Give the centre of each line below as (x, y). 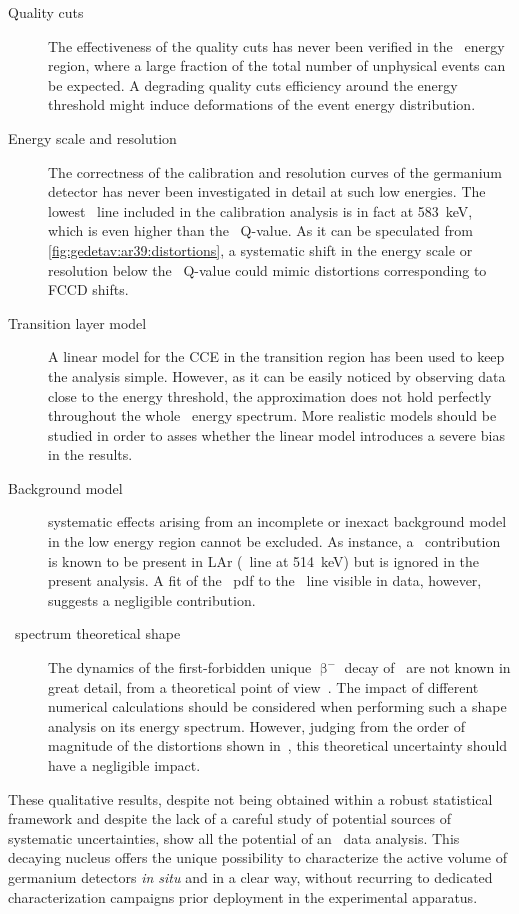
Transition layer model (77, 322)
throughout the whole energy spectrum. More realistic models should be (272, 415)
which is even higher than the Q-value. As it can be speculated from (260, 230)
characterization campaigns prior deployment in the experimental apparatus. (243, 896)
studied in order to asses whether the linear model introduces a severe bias (276, 434)
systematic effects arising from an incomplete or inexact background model (277, 521)
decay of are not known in (427, 667)
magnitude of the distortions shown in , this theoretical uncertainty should (278, 745)
